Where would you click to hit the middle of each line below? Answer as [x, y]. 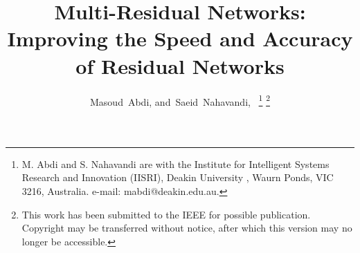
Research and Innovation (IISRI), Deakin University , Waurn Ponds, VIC [178, 177]
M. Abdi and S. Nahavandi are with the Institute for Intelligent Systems [175, 163]
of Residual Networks [180, 65]
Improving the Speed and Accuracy [180, 38]
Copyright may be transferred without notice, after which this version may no [187, 228]
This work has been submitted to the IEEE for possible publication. [166, 214]
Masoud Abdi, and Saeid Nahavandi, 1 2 [180, 100]
